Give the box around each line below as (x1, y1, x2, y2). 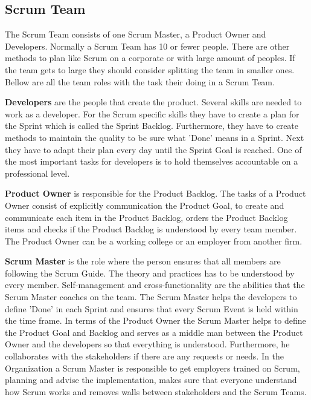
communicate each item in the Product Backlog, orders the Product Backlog (5, 211, 288, 223)
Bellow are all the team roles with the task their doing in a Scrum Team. (5, 75, 275, 88)
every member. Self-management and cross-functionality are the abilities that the (5, 278, 305, 291)
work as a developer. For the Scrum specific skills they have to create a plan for (5, 107, 300, 120)
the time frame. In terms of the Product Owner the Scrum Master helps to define (5, 314, 306, 327)
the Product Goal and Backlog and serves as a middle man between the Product (5, 326, 303, 338)
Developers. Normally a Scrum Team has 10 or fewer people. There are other (5, 39, 290, 52)
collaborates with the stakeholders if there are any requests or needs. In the (5, 350, 284, 362)
